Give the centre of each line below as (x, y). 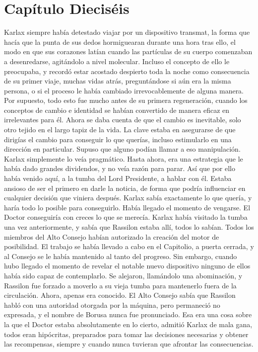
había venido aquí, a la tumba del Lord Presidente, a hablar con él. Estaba (118, 178)
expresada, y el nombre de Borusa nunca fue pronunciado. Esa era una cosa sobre (128, 314)
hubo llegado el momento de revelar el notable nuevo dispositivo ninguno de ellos (127, 266)
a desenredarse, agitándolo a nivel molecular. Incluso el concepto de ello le (117, 61)
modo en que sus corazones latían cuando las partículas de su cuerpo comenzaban (128, 51)
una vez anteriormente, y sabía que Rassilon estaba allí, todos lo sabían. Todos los (129, 227)
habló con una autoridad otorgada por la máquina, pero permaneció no (112, 305)
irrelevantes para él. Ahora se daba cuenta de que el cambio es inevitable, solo (123, 120)
